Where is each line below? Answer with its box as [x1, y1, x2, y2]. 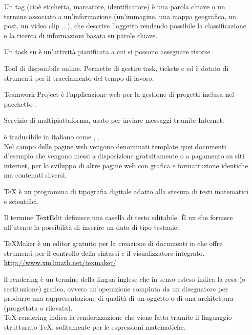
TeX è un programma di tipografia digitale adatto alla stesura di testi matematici [4, 186, 249, 196]
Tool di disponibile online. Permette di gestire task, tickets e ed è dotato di [4, 63, 229, 73]
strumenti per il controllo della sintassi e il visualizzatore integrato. [4, 247, 205, 258]
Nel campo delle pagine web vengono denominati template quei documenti [4, 141, 226, 151]
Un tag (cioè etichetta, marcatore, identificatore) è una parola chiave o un [4, 1, 225, 11]
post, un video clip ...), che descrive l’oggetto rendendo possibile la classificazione [4, 21, 246, 31]
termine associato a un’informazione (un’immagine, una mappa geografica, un [4, 11, 236, 21]
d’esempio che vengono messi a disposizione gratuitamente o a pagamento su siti [4, 151, 245, 161]
